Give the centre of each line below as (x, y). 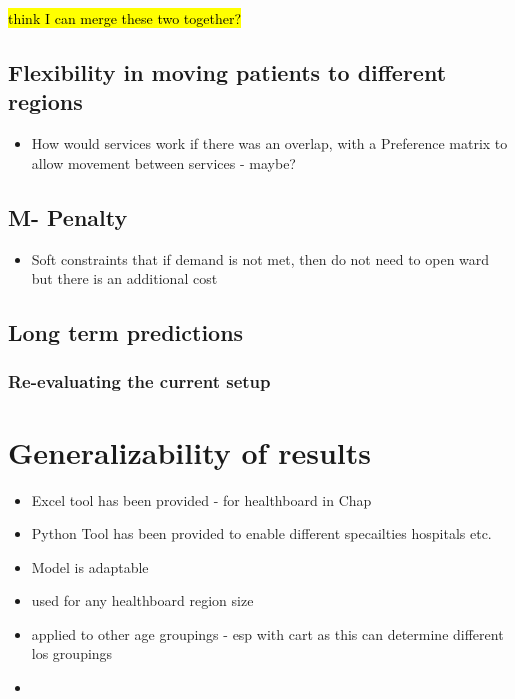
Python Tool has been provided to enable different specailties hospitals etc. (261, 533)
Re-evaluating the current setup (139, 381)
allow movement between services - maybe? (163, 162)
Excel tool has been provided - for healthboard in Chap (201, 499)
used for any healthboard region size (142, 600)
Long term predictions (126, 332)
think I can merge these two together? (125, 18)
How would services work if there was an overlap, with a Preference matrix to (269, 143)
